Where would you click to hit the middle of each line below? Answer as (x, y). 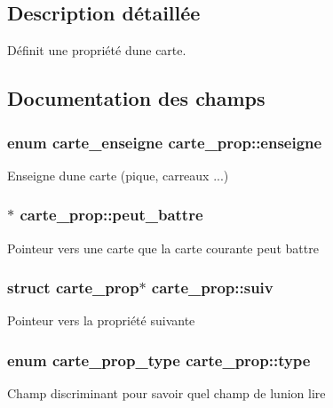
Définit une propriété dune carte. (97, 50)
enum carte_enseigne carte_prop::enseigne (165, 142)
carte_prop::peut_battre (111, 215)
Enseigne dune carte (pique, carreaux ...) (118, 175)
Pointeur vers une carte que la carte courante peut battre (163, 248)
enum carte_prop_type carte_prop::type (159, 360)
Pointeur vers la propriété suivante (101, 320)
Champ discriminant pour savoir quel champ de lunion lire (166, 393)
